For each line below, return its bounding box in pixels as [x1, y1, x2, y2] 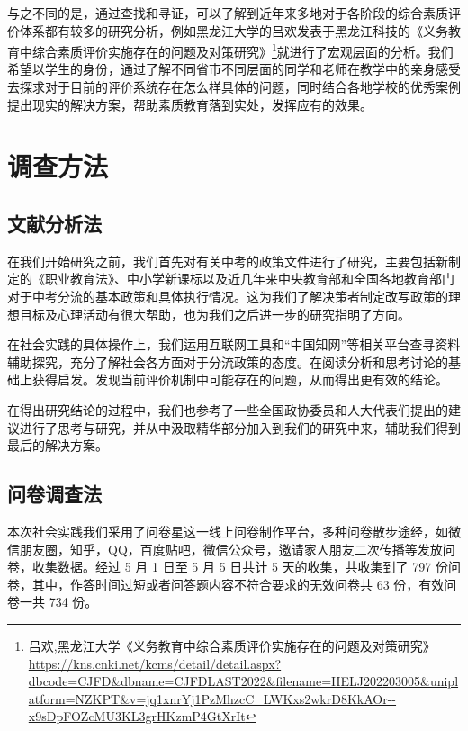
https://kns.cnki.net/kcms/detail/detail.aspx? [28, 654, 282, 672]
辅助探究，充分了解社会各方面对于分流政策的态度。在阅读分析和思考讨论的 [7, 352, 448, 371]
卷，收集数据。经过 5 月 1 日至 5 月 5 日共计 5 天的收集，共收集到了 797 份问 [7, 557, 461, 576]
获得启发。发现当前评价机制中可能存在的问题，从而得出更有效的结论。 [31, 370, 448, 389]
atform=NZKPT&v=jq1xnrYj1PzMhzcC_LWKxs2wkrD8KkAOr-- [28, 689, 397, 708]
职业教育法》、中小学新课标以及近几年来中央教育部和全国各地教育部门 [44, 269, 454, 288]
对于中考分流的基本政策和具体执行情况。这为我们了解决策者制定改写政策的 [7, 286, 448, 305]
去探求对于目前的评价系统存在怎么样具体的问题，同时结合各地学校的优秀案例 [7, 77, 461, 96]
